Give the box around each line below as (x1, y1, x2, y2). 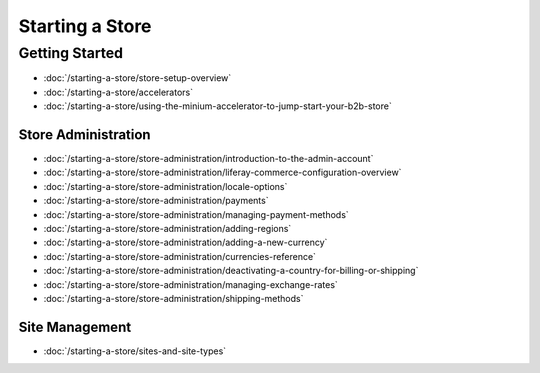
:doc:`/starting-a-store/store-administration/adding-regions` (43, 223, 292, 235)
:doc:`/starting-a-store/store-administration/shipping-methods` (43, 292, 304, 304)
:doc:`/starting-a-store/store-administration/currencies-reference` (43, 250, 317, 262)
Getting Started (18, 44, 124, 62)
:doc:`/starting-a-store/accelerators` (43, 86, 194, 98)
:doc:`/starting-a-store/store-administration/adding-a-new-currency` (43, 236, 328, 249)
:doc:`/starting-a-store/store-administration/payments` (43, 195, 269, 207)
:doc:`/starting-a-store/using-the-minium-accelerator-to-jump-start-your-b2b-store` (43, 100, 392, 112)
